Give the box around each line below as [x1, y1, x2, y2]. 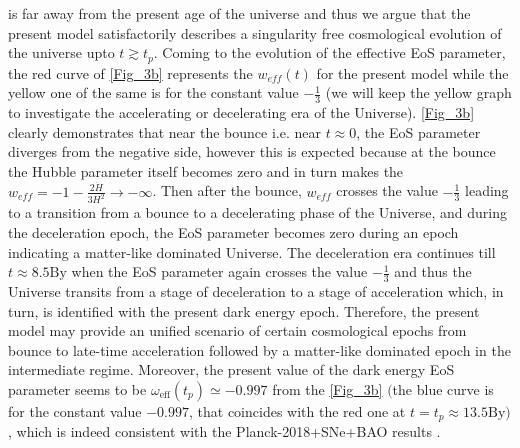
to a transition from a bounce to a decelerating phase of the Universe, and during [8, 202, 507, 223]
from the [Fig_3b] [272, 378, 383, 399]
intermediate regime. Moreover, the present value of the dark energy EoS [8, 359, 455, 380]
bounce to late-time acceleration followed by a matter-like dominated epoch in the [8, 339, 511, 360]
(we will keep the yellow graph [325, 82, 512, 103]
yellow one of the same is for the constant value [8, 82, 299, 103]
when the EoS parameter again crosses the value [71, 261, 368, 282]
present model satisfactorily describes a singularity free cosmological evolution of [8, 22, 502, 43]
